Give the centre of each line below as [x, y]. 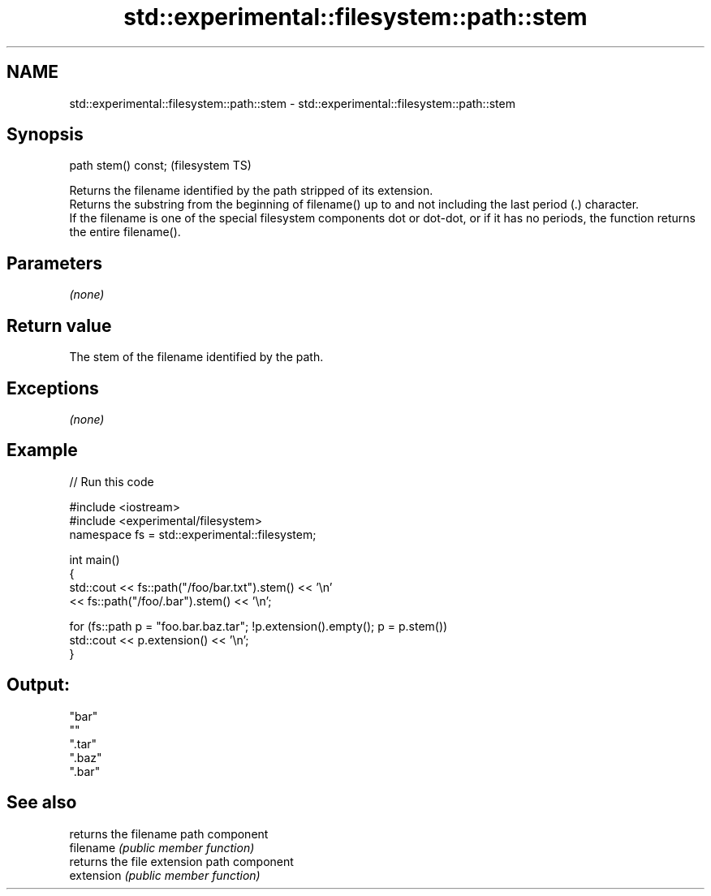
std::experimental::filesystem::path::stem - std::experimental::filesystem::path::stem [292, 103]
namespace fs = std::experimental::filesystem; [193, 534]
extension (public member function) [165, 875]
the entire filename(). [125, 232]
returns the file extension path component [181, 861]
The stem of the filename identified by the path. [196, 357]
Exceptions [53, 388]
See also [42, 803]
